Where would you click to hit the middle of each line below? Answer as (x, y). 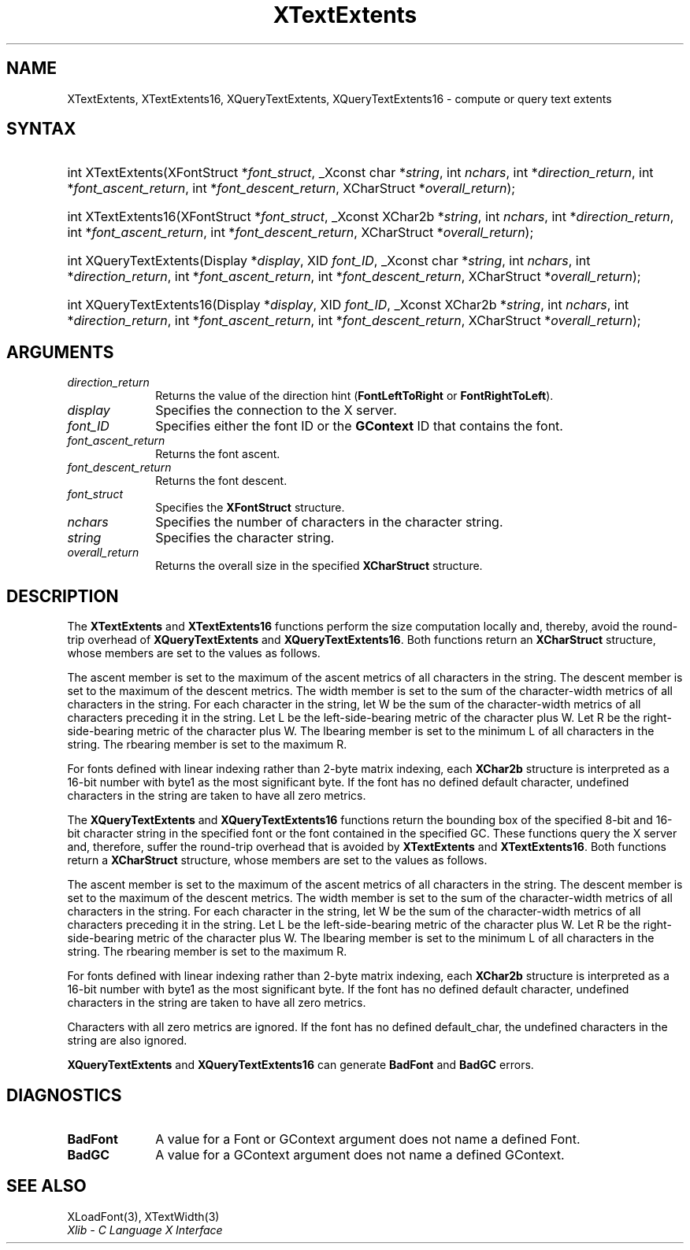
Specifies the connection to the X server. (276, 411)
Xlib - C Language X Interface (145, 1230)
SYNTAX (41, 129)
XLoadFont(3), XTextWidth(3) (143, 1216)
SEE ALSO (46, 1186)
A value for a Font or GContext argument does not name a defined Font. (368, 1139)
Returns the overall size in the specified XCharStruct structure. (319, 566)
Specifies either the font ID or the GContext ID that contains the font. (359, 426)
